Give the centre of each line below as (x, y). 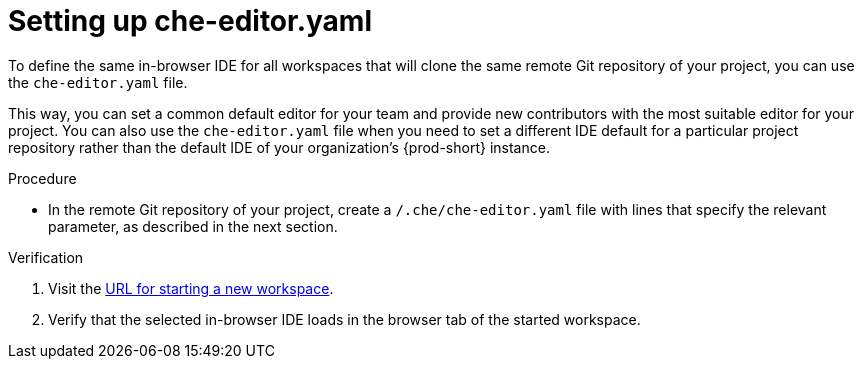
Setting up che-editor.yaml (190, 21)
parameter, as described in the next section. (193, 226)
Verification (46, 257)
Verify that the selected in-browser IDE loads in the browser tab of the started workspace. (344, 319)
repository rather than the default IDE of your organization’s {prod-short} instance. (279, 147)
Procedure (42, 178)
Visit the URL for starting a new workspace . (191, 288)
